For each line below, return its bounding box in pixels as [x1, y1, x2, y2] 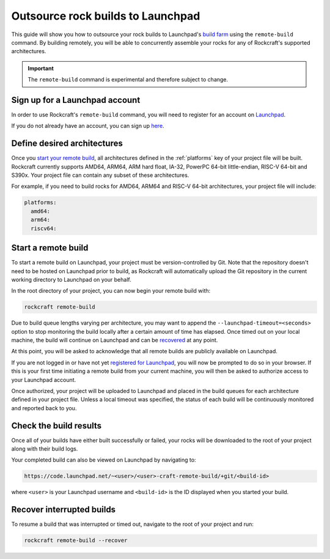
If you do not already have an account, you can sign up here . [11, 122, 164, 130]
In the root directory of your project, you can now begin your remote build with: [11, 287, 211, 295]
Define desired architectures [11, 138, 123, 149]
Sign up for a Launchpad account [11, 95, 141, 105]
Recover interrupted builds [11, 505, 116, 515]
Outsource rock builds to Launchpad [11, 9, 200, 23]
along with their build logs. [11, 445, 78, 452]
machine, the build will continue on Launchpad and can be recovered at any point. [11, 337, 218, 344]
